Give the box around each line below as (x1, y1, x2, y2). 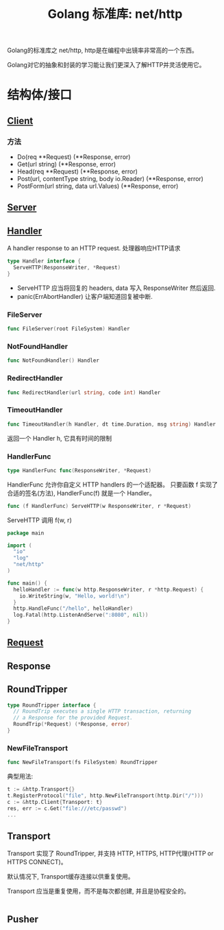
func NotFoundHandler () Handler (7, 357, 99, 364)
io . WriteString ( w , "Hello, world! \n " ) (19, 592, 130, 600)
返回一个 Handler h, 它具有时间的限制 (7, 434, 112, 442)
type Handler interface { (7, 258, 81, 265)
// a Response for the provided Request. (13, 714, 134, 722)
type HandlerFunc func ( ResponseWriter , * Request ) (7, 467, 152, 474)
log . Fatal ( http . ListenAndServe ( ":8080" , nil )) (13, 611, 149, 619)
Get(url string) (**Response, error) (16, 160, 116, 169)
